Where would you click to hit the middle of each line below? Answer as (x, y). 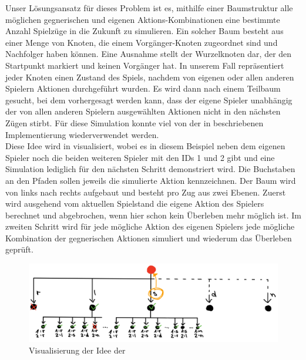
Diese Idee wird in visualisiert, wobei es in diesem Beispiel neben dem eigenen (145, 146)
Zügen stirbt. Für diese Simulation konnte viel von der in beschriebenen (134, 122)
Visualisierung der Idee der (77, 350)
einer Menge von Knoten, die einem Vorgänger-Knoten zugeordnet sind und (142, 42)
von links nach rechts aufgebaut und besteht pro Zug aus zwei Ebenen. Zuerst (146, 192)
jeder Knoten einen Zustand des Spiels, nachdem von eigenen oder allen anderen (150, 77)
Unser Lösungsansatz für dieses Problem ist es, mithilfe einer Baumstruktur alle (149, 8)
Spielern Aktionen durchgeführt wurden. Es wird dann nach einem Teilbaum (143, 88)
